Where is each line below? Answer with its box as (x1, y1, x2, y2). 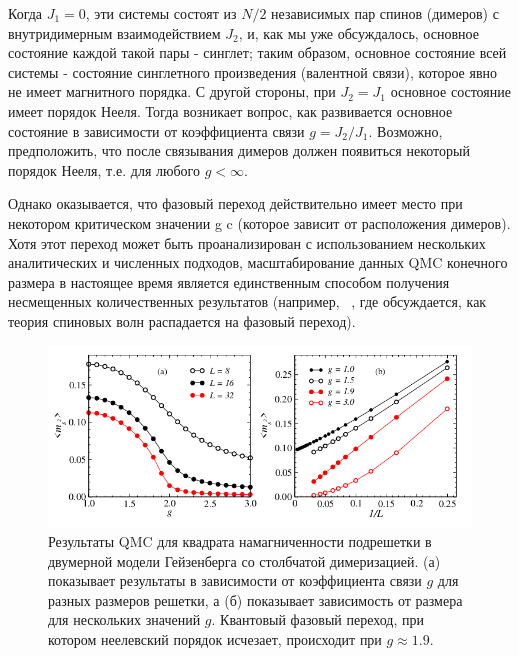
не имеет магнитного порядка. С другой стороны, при (8, 81, 336, 102)
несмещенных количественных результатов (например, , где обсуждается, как (8, 291, 487, 312)
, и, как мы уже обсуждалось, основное (238, 22, 479, 43)
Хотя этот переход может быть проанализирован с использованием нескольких (8, 232, 486, 253)
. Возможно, (368, 120, 443, 141)
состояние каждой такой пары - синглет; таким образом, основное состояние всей (8, 42, 507, 63)
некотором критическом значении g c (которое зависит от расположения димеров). (8, 212, 511, 233)
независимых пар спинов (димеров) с (271, 3, 499, 23)
